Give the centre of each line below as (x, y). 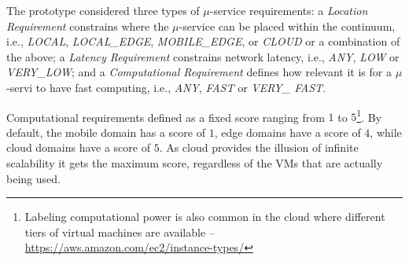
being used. (33, 178)
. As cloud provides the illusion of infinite (259, 147)
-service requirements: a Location (289, 10)
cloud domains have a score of (78, 147)
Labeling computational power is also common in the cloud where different (205, 217)
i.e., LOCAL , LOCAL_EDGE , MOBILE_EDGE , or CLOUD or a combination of (203, 41)
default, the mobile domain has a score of (106, 132)
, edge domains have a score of (287, 132)
